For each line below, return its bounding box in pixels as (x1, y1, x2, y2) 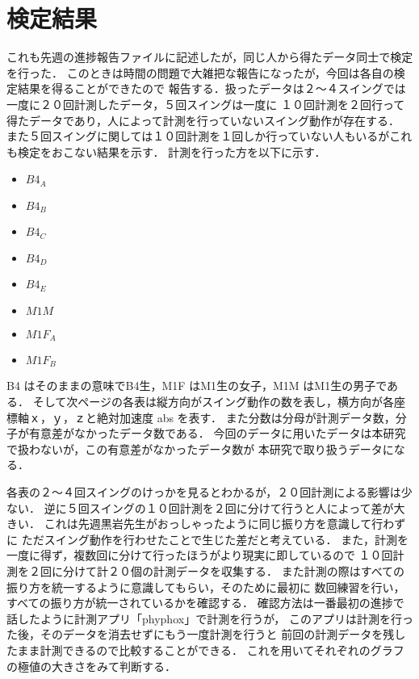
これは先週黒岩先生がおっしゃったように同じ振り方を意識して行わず (44, 515, 406, 532)
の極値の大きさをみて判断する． (6, 657, 176, 674)
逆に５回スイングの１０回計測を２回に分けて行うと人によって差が (44, 499, 394, 516)
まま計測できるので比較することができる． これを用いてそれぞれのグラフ (17, 641, 404, 658)
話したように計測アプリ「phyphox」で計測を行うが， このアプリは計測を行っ (6, 610, 413, 627)
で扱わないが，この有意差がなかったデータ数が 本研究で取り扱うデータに (6, 440, 394, 457)
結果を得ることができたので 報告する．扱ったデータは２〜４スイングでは (17, 80, 406, 97)
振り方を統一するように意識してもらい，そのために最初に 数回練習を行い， (6, 578, 405, 595)
